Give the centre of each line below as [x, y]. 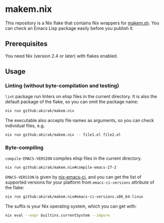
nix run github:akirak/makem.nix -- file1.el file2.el [63, 135]
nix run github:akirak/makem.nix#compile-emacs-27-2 [61, 168]
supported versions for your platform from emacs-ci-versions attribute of [80, 182]
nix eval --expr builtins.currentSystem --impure [58, 216]
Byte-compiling [24, 148]
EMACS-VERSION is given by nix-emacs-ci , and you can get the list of [73, 177]
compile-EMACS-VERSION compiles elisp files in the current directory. [74, 158]
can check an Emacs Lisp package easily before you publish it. [70, 28]
